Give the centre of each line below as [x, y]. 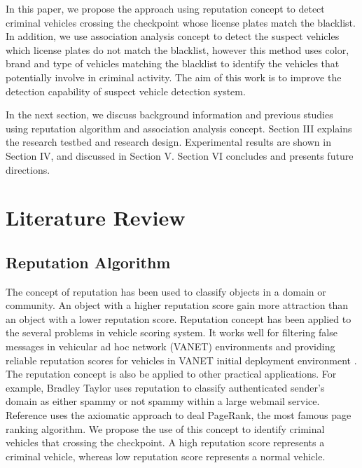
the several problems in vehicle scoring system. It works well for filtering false [172, 332]
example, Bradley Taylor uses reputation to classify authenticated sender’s [165, 387]
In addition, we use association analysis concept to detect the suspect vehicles [173, 36]
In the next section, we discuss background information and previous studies [169, 115]
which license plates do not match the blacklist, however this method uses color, [177, 49]
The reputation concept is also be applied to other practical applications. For [171, 374]
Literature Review [96, 218]
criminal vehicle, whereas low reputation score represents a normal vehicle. [166, 456]
